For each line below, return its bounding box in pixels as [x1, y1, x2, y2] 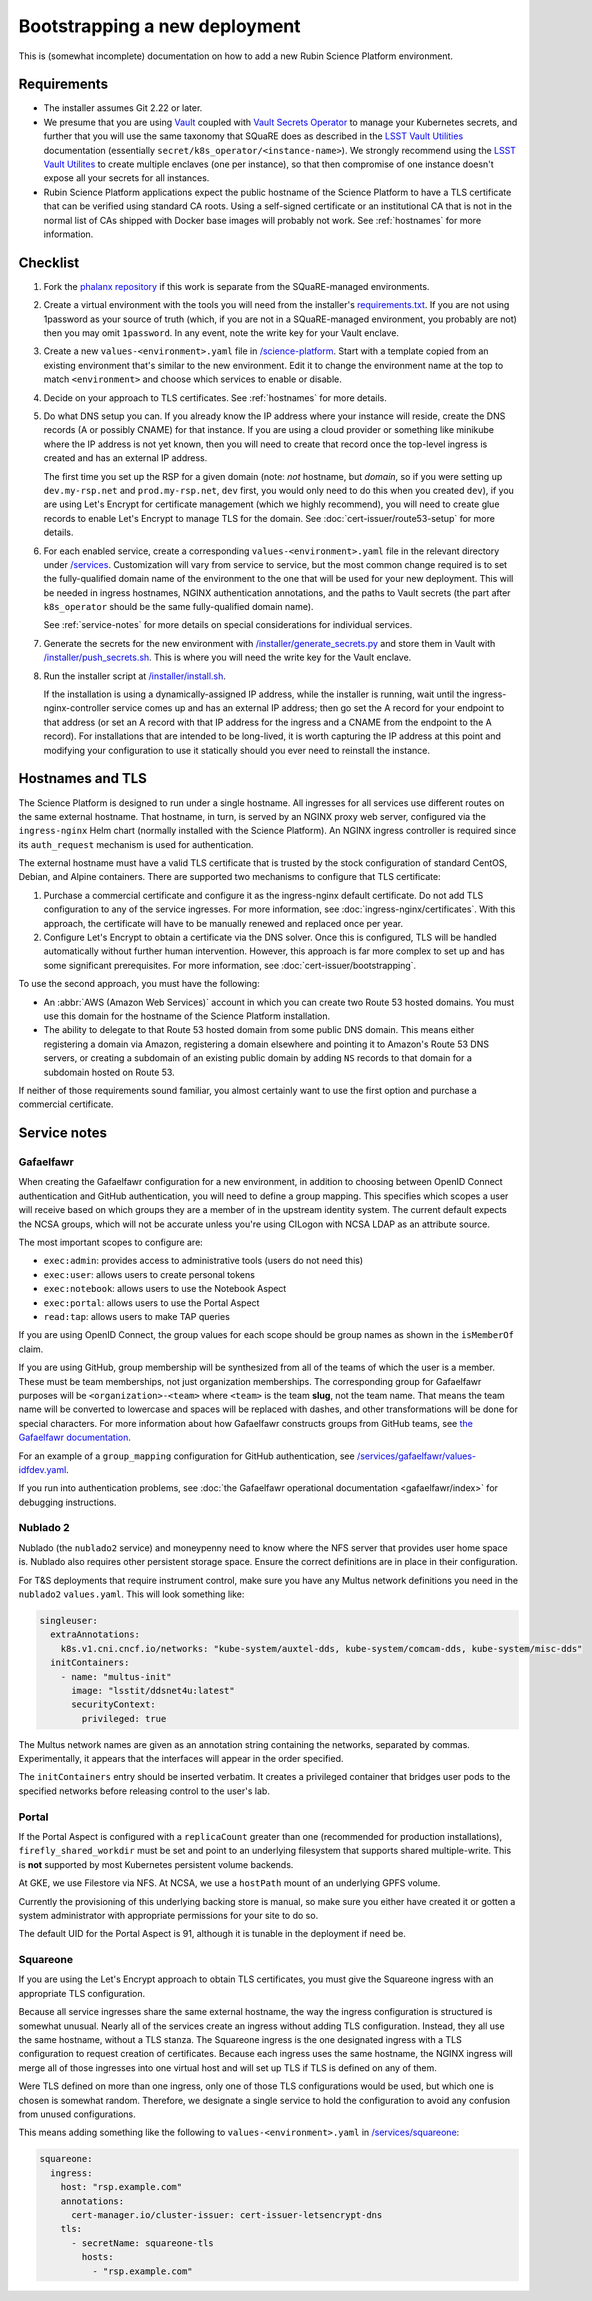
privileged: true [81, 1713, 167, 1724]
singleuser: [39, 1615, 99, 1626]
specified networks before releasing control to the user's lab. [18, 1785, 270, 1797]
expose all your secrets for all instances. [43, 172, 210, 184]
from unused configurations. [18, 2108, 136, 2120]
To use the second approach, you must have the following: [18, 978, 260, 990]
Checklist [18, 254, 80, 271]
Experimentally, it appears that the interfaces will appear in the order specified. [18, 1753, 344, 1765]
